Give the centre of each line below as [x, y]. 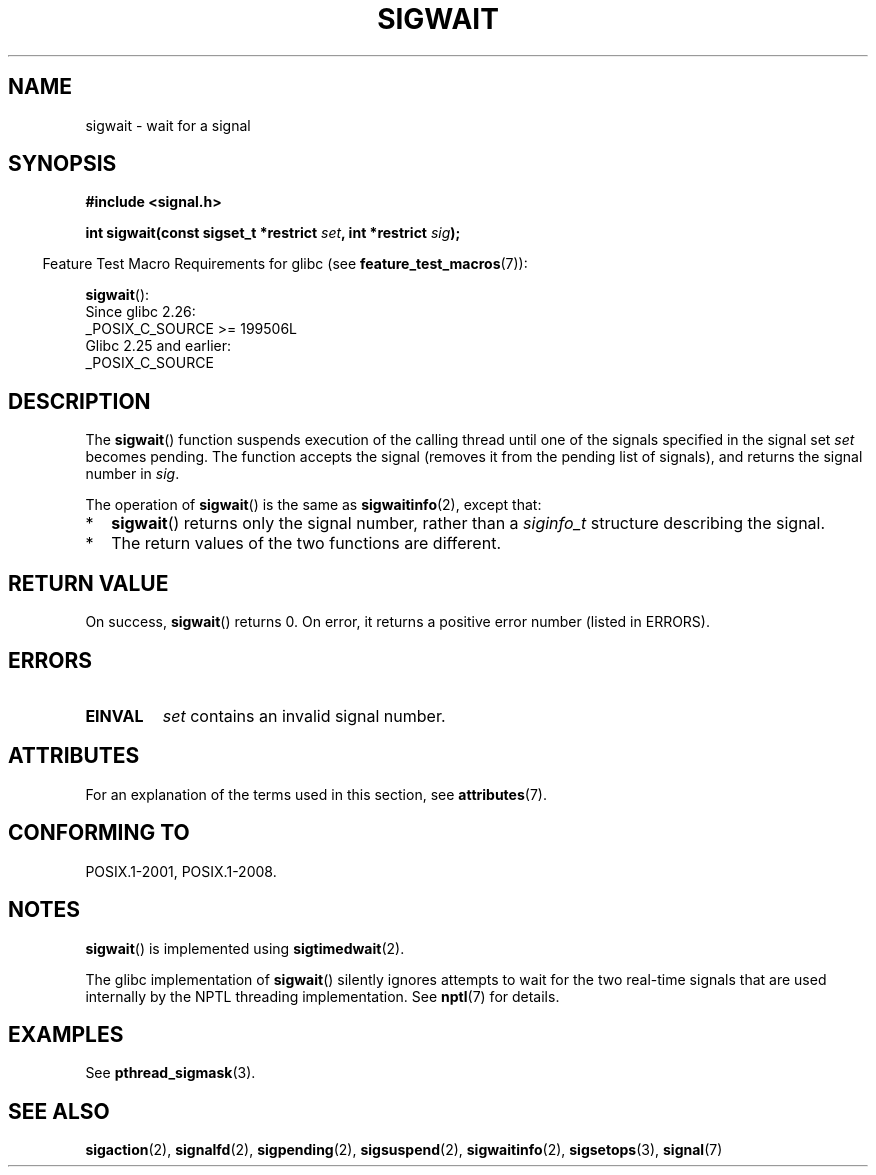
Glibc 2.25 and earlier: [158, 346]
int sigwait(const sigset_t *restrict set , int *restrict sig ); [273, 233]
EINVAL [114, 715]
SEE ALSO [59, 1111]
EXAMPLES [66, 1034]
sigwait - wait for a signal [168, 125]
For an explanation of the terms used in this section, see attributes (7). [316, 794]
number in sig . [132, 474]
